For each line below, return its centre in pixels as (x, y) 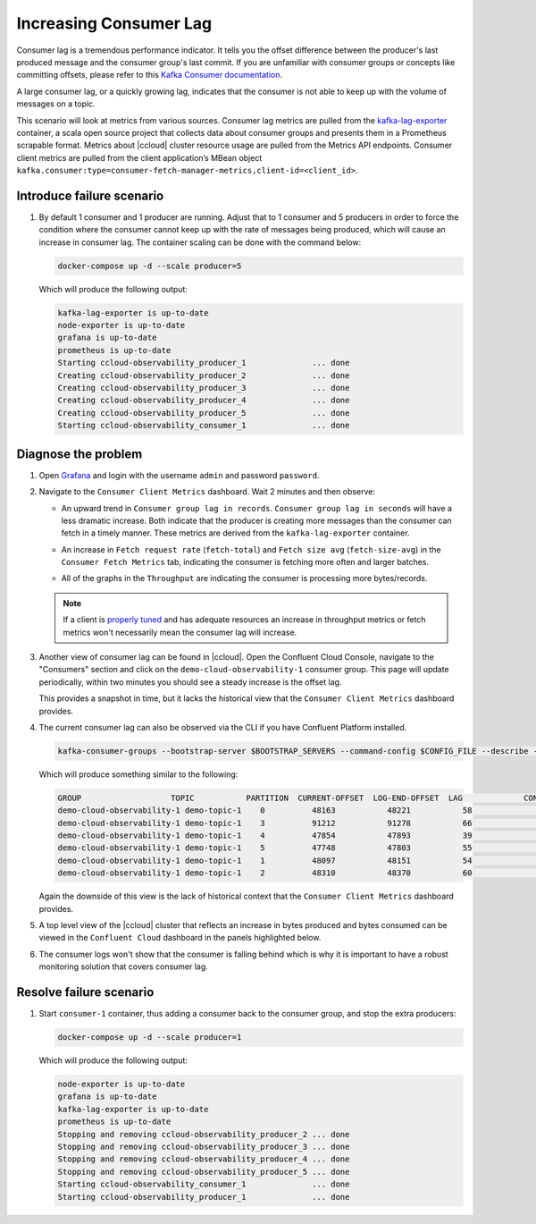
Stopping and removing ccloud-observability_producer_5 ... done (204, 1172)
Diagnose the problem (80, 454)
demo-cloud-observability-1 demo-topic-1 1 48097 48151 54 (265, 860)
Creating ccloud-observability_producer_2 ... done (204, 375)
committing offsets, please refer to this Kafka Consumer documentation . (150, 75)
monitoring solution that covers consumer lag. (124, 967)
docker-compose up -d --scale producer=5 (150, 266)
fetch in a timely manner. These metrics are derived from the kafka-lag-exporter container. (235, 533)
